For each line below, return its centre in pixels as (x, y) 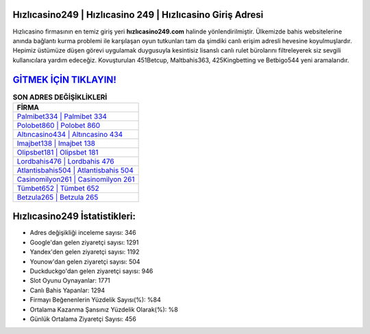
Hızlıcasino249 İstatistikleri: (74, 217)
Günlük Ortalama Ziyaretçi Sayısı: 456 (83, 319)
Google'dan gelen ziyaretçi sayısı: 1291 (84, 242)
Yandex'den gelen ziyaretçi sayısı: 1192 (85, 252)
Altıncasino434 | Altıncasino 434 (70, 134)
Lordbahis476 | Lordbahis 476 (65, 161)
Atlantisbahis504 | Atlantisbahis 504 (75, 170)
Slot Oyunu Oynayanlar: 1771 (70, 281)
